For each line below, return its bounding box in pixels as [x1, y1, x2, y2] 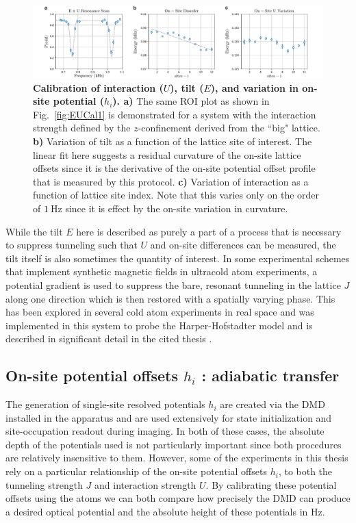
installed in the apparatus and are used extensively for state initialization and [5, 410, 332, 424]
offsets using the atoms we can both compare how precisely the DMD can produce [5, 491, 351, 505]
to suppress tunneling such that [5, 238, 138, 252]
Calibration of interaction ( [33, 80, 164, 94]
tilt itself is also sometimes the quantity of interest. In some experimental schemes [5, 251, 350, 265]
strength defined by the [33, 120, 131, 135]
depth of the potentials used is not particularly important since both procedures [5, 437, 342, 451]
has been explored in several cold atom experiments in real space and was [5, 305, 314, 319]
